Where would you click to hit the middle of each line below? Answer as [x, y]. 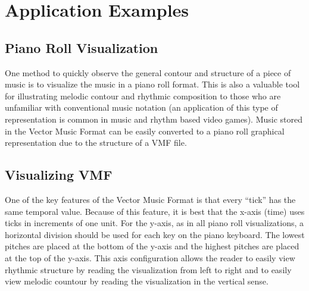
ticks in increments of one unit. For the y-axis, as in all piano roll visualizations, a [154, 223]
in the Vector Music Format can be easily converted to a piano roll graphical [145, 131]
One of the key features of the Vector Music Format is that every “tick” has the [150, 199]
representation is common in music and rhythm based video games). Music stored [154, 119]
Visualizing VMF [59, 175]
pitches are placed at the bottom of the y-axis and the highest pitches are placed [152, 246]
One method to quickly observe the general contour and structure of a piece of [148, 72]
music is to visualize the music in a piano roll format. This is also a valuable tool [152, 84]
